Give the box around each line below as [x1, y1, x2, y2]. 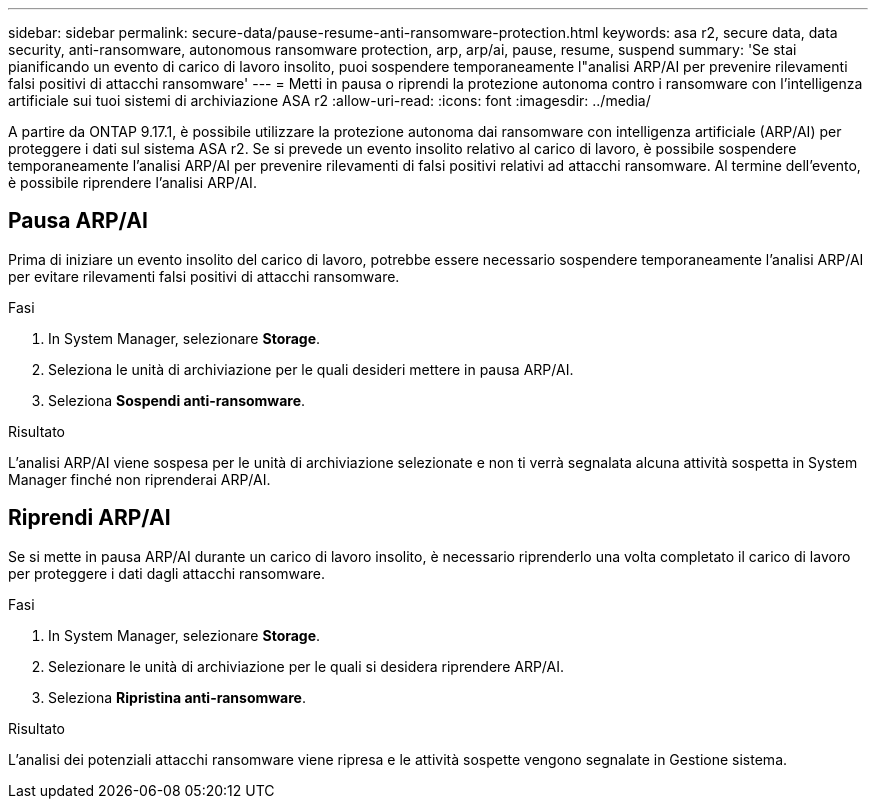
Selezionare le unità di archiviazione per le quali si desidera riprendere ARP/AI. [48, 657, 565, 675]
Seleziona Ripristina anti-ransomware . [48, 688, 306, 706]
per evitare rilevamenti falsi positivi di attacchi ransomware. [8, 267, 400, 285]
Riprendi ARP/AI [8, 505, 171, 531]
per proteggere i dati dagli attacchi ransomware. [8, 564, 325, 582]
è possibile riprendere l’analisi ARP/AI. [8, 174, 257, 191]
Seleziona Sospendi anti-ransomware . [48, 391, 306, 409]
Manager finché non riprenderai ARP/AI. [8, 470, 271, 488]
